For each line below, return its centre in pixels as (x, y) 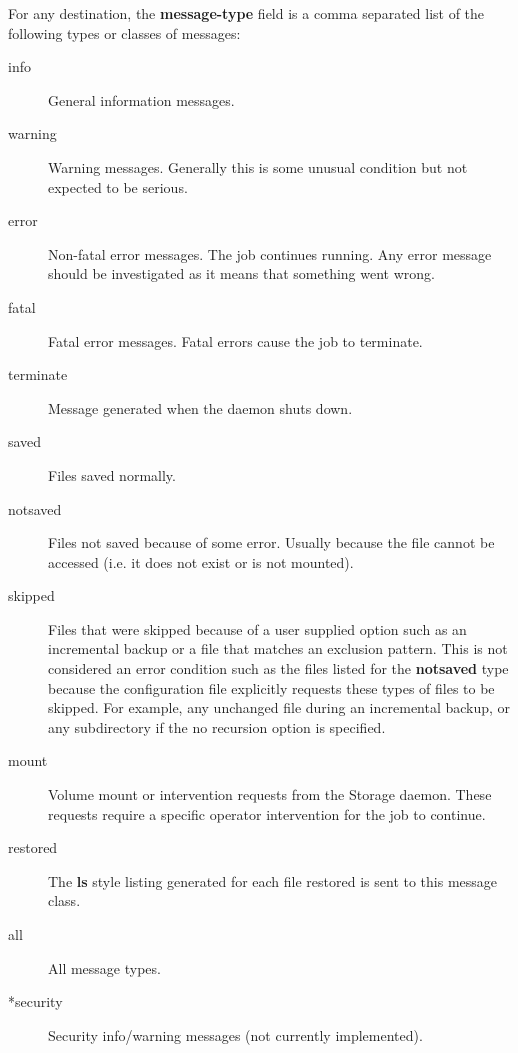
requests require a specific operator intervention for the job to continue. (267, 813)
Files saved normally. (112, 474)
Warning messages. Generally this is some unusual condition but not (258, 166)
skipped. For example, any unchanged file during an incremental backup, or (279, 707)
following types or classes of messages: (124, 32)
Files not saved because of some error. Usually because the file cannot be (271, 542)
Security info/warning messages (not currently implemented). (235, 1034)
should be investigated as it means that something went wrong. (241, 273)
